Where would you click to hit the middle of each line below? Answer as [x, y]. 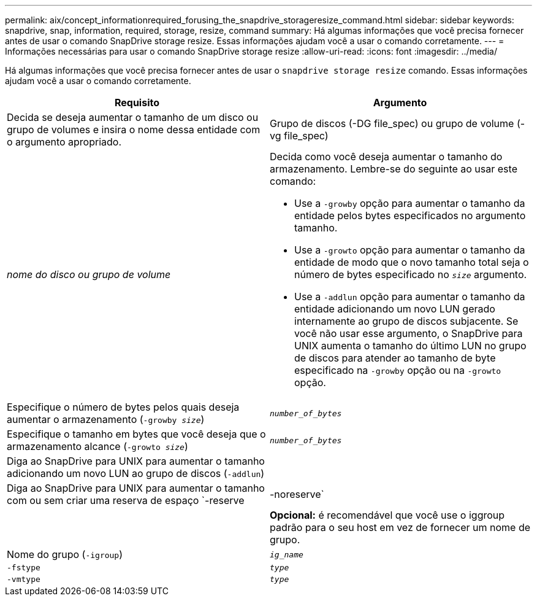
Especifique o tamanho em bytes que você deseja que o [136, 434]
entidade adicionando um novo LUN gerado [395, 309]
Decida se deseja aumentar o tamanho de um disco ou [133, 117]
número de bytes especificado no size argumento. [411, 274]
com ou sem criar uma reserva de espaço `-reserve [126, 500]
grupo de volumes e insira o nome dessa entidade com [134, 130]
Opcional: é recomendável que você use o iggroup [387, 515]
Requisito [137, 103]
